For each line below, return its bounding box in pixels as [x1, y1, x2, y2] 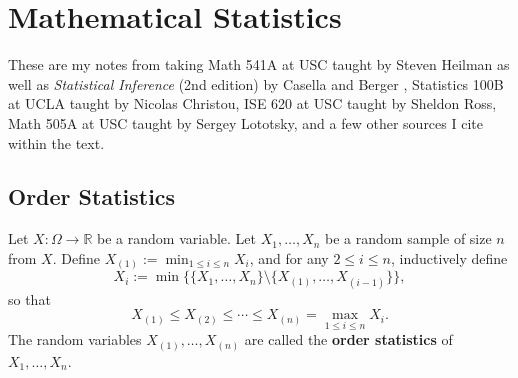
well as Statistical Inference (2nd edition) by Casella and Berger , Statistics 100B [8, 73, 504, 94]
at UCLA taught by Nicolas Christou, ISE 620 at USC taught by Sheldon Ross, [8, 93, 497, 114]
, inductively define [390, 247, 508, 268]
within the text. [8, 132, 105, 153]
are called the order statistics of [244, 329, 453, 350]
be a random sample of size [325, 228, 492, 249]
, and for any [249, 247, 329, 268]
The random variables [8, 329, 142, 350]
